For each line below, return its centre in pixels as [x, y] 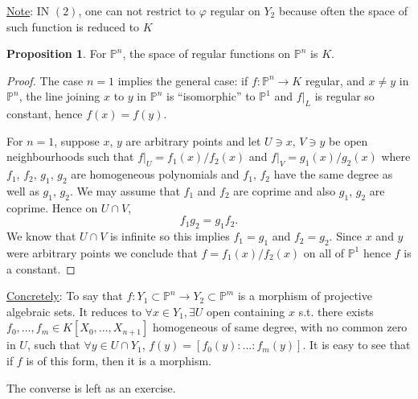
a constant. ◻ [41, 268]
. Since [346, 236]
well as [23, 190]
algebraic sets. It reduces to [74, 311]
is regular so [344, 96]
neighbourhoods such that [70, 156]
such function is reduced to [73, 26]
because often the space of [343, 10]
